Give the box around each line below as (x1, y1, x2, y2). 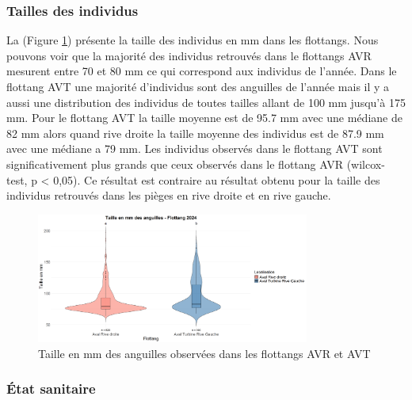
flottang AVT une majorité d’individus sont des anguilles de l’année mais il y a (6, 78, 390, 94)
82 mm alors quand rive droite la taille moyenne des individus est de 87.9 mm (6, 124, 384, 141)
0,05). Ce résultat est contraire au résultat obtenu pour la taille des (53, 171, 380, 188)
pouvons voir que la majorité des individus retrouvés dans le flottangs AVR (6, 47, 372, 63)
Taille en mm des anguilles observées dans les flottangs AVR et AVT (38, 345, 371, 361)
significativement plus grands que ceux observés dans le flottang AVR (6, 155, 343, 172)
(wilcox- (346, 155, 385, 172)
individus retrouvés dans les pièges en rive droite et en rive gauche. (6, 187, 331, 204)
